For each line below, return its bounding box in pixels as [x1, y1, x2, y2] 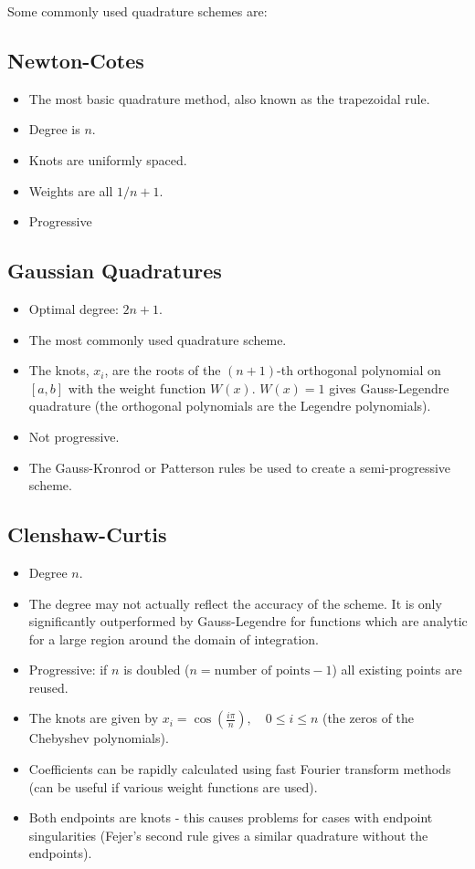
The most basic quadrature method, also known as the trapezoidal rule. [28, 89, 430, 108]
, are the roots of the [104, 361, 221, 380]
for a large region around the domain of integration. [28, 629, 319, 648]
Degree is [28, 120, 80, 139]
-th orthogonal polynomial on [277, 361, 441, 380]
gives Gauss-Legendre [329, 378, 449, 397]
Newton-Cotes [7, 46, 144, 74]
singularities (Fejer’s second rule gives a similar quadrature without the [28, 825, 428, 844]
